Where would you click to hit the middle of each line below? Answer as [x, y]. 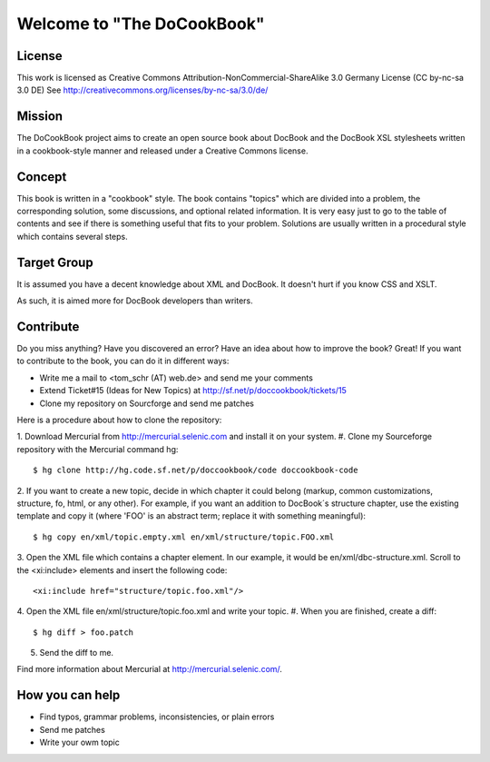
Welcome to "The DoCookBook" [141, 24]
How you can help [69, 695]
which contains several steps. [72, 236]
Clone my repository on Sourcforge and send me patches [147, 403]
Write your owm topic [79, 742]
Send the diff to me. [76, 653]
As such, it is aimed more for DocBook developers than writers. [135, 301]
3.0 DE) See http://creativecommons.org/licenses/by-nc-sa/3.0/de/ [142, 90]
